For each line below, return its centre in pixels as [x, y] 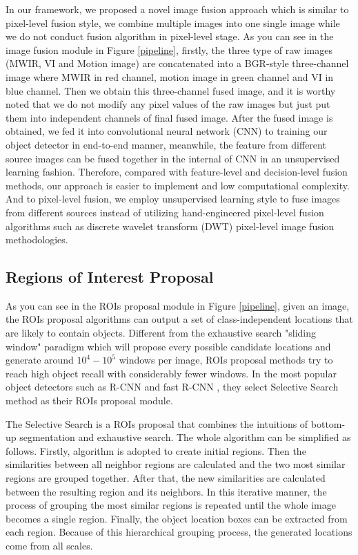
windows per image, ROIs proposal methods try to [226, 360]
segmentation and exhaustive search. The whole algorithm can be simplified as [185, 437]
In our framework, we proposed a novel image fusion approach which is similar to [177, 9]
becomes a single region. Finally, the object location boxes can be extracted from [177, 518]
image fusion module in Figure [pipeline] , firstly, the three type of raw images [169, 49]
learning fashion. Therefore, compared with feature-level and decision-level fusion [177, 172]
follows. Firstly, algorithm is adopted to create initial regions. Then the [156, 450]
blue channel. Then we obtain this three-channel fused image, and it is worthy [171, 90]
